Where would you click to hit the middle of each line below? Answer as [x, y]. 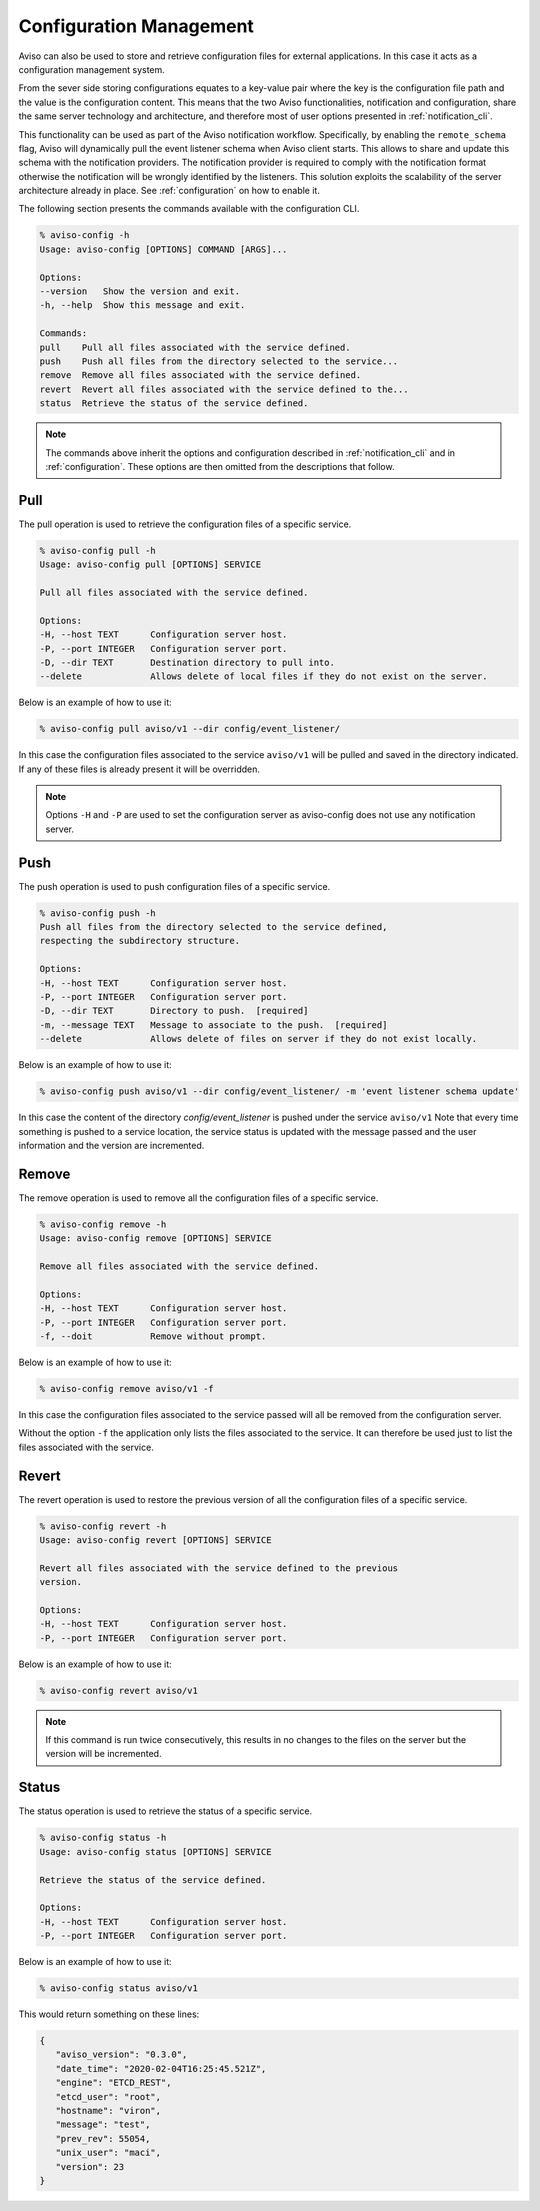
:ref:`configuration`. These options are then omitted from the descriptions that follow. [220, 466]
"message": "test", [103, 2124]
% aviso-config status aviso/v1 [119, 1988]
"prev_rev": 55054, [103, 2138]
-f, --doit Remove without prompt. [153, 1336]
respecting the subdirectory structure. [139, 941]
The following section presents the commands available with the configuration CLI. [189, 209]
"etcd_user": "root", [108, 2096]
